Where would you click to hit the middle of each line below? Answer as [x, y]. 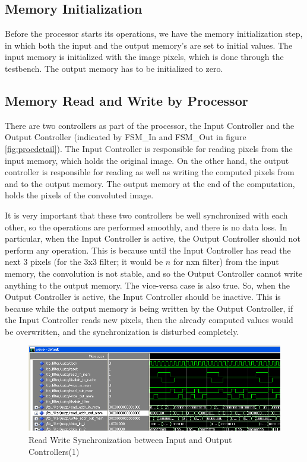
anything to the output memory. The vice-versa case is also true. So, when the [147, 285]
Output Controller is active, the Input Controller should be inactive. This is [143, 297]
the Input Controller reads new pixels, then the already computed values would [149, 320]
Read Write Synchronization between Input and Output [130, 440]
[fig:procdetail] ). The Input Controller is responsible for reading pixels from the [149, 148]
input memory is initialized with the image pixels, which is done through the [144, 57]
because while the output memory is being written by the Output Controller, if [149, 308]
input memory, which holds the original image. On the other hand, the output [147, 160]
